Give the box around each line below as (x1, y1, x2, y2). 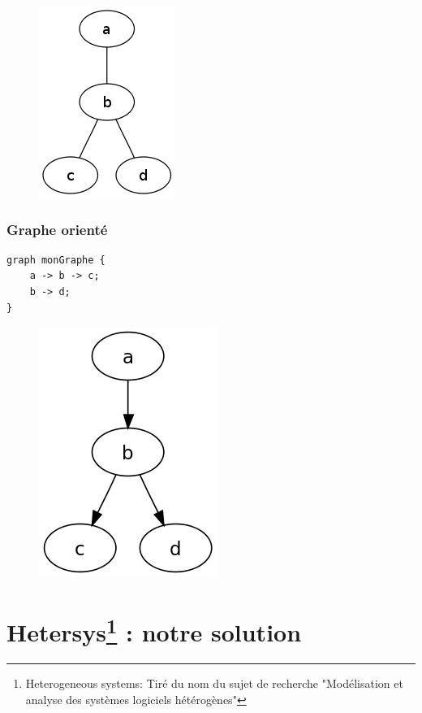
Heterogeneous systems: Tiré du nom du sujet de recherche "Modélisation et (25, 675, 403, 692)
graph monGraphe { (6, 254, 105, 266)
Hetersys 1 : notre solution (6, 611, 302, 649)
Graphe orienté (6, 219, 108, 239)
